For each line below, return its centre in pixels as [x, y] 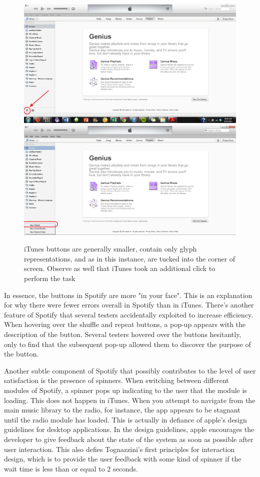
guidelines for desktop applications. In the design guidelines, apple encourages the [129, 429]
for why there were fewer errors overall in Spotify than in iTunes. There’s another [129, 305]
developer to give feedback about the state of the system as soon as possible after [129, 439]
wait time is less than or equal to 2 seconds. [71, 468]
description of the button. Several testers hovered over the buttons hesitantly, [123, 334]
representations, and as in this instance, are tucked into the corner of [130, 258]
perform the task [50, 278]
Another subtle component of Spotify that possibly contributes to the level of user [130, 370]
